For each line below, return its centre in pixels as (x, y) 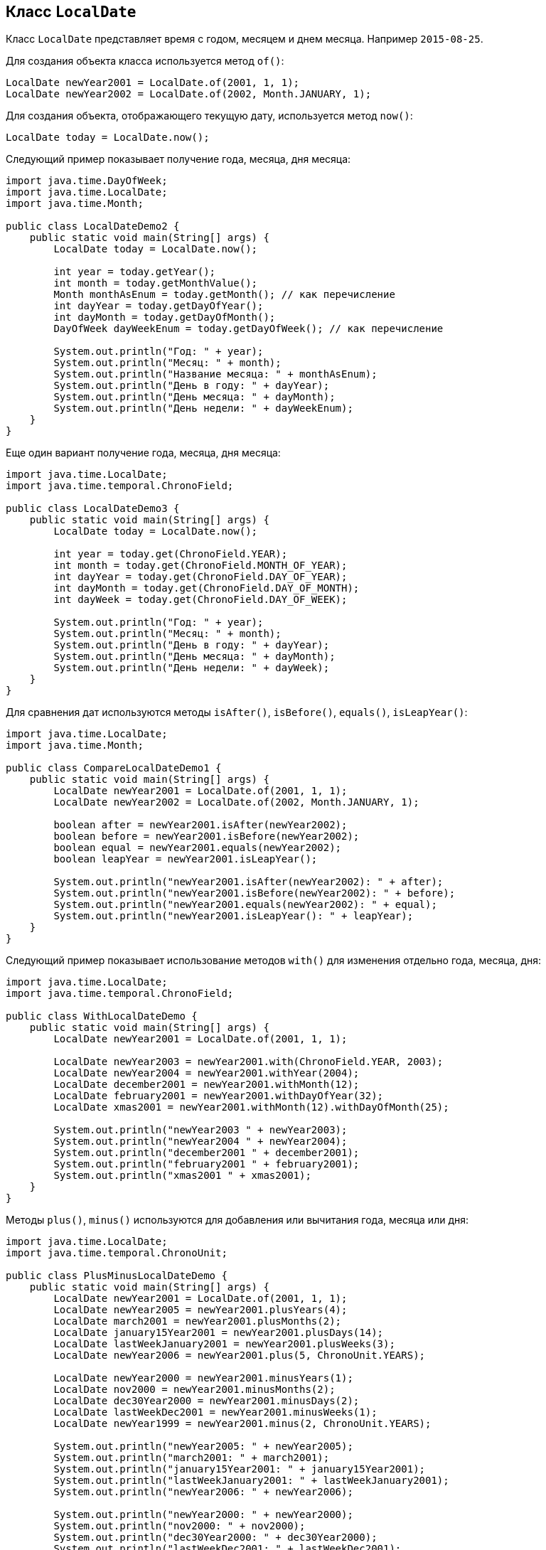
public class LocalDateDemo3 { (93, 509)
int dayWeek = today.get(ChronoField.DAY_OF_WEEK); (200, 600)
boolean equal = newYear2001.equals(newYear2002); (198, 848)
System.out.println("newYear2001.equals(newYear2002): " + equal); (245, 905)
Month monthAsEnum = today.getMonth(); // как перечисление (224, 295)
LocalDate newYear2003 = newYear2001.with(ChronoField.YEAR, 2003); (248, 1062)
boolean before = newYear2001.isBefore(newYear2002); (207, 837)
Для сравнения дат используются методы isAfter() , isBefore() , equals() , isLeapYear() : (237, 712)
